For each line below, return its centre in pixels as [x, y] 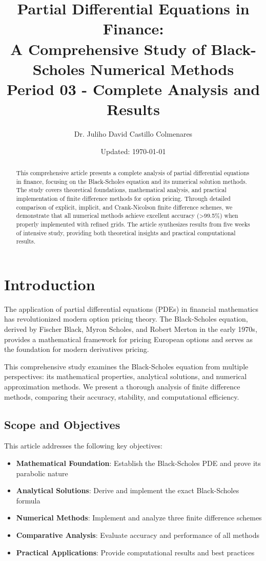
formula [28, 500]
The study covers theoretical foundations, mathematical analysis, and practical [121, 190]
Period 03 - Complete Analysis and [133, 89]
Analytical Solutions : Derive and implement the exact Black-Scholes [128, 490]
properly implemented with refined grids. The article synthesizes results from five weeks [133, 224]
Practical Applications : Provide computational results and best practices [135, 552]
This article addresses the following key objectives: [83, 446]
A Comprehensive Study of [108, 49]
